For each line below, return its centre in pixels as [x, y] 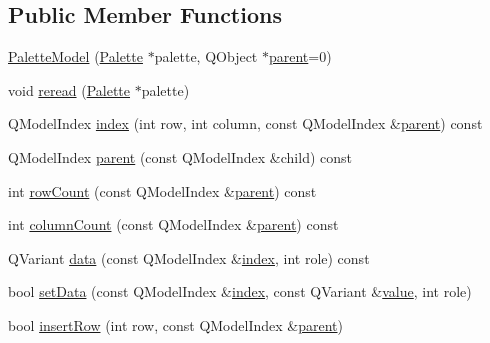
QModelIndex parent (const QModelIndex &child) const [180, 156]
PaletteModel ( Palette [75, 56]
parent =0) [300, 56]
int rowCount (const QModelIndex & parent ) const [162, 190]
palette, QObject [206, 56]
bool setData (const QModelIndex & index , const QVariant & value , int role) [240, 291]
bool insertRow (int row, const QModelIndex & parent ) [175, 324]
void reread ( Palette [69, 89]
